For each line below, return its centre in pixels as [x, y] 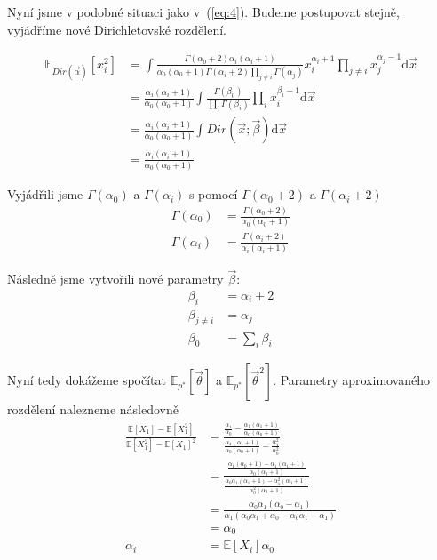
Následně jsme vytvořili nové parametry [115, 279]
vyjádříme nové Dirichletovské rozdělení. [117, 29]
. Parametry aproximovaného [352, 380]
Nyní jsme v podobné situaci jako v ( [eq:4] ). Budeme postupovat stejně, [203, 12]
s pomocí [213, 194]
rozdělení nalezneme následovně [93, 409]
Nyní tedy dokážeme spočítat [87, 380]
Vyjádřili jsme [45, 194]
